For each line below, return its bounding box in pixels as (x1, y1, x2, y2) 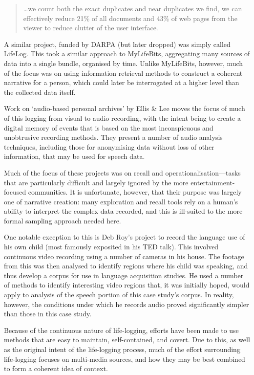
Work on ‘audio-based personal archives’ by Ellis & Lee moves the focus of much (4, 103, 245, 113)
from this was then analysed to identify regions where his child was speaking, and (4, 261, 248, 271)
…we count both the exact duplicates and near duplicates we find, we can (23, 3, 242, 13)
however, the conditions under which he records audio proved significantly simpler (4, 299, 249, 309)
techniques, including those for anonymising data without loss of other (4, 141, 214, 152)
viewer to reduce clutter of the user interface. (23, 22, 158, 33)
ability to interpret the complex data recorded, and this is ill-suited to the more (4, 206, 243, 216)
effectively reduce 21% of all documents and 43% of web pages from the (23, 13, 237, 23)
